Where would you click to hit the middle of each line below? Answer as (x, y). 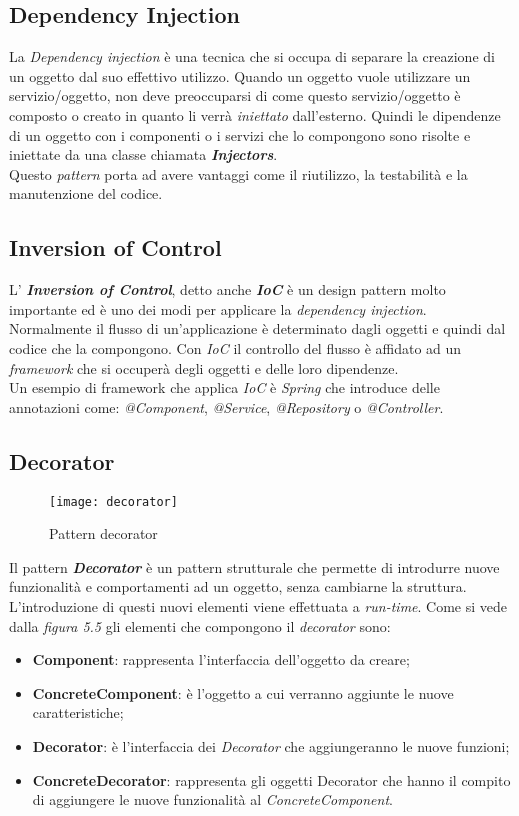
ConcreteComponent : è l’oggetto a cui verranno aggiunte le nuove (243, 692)
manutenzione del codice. (86, 193)
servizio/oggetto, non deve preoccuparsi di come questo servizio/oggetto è (235, 95)
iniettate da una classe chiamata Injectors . (143, 154)
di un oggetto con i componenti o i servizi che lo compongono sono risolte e (240, 134)
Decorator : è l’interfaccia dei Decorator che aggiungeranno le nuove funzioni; (271, 745)
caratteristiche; (78, 712)
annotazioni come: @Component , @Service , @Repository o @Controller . (226, 406)
